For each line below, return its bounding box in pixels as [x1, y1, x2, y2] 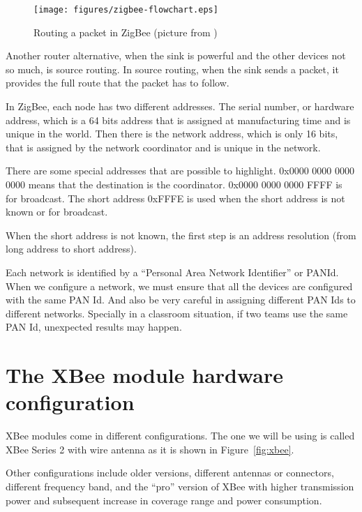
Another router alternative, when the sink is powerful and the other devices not [6, 48, 346, 63]
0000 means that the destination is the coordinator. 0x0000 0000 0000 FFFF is [6, 177, 342, 191]
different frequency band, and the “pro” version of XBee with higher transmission [6, 479, 354, 494]
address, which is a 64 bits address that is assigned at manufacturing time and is [6, 112, 351, 127]
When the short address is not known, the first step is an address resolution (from [6, 227, 356, 242]
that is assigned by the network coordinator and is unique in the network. [6, 140, 321, 154]
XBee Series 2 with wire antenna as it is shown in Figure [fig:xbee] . [6, 442, 294, 456]
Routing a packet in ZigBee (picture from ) [33, 24, 218, 39]
